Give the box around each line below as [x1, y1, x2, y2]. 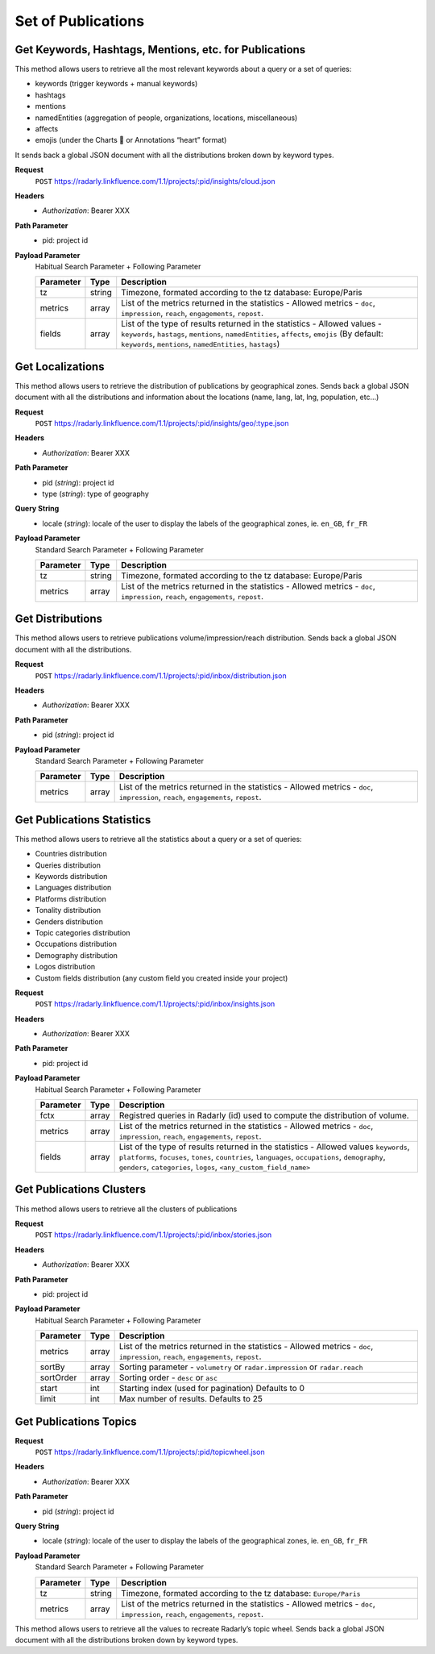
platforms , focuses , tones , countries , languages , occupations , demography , [118, 1152, 386, 1163]
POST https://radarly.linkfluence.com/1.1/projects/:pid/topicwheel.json [35, 1447, 265, 1456]
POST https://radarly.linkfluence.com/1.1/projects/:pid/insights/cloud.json [35, 176, 275, 185]
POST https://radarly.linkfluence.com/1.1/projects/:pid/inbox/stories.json [35, 1230, 272, 1239]
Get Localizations [14, 360, 105, 373]
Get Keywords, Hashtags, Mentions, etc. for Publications [14, 43, 306, 56]
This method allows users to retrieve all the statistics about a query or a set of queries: [14, 834, 302, 844]
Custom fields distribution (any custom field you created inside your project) [35, 973, 288, 983]
